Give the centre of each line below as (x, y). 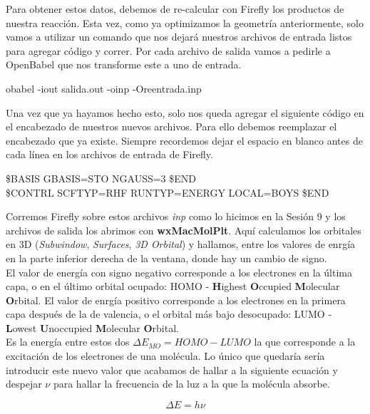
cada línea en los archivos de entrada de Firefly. (109, 154)
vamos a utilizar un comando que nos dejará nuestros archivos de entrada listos (179, 37)
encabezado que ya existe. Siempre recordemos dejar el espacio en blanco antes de (184, 140)
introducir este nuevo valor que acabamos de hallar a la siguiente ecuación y (172, 369)
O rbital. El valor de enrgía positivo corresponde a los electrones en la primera (176, 300)
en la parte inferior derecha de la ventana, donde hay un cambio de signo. (166, 258)
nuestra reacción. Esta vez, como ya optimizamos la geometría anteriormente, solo (185, 22)
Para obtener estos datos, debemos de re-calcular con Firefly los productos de (175, 9)
